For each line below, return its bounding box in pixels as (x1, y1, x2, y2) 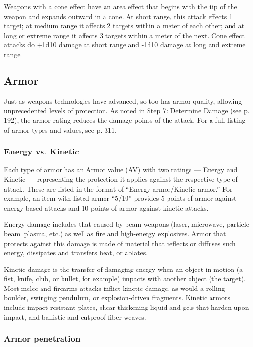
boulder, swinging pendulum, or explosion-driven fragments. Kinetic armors (4, 292, 230, 303)
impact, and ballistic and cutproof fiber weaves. (4, 311, 146, 322)
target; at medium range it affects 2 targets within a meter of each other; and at (4, 20, 245, 31)
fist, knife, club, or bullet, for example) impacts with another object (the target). (4, 273, 246, 284)
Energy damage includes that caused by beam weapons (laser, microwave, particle (4, 219, 249, 229)
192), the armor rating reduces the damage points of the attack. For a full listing (4, 115, 246, 125)
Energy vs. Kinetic (4, 145, 79, 157)
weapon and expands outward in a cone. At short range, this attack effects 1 (4, 11, 232, 21)
